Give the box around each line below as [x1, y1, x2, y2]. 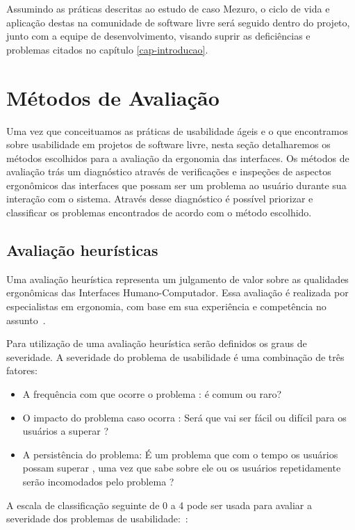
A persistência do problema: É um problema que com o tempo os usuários [22, 447, 338, 461]
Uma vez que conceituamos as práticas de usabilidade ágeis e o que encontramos [6, 123, 349, 138]
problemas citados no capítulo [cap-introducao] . [6, 42, 208, 56]
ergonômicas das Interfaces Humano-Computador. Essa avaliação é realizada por [6, 285, 349, 300]
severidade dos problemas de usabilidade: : [6, 511, 188, 526]
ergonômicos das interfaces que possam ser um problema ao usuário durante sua [6, 177, 347, 192]
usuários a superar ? [22, 424, 109, 438]
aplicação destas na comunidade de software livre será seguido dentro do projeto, [6, 15, 350, 29]
